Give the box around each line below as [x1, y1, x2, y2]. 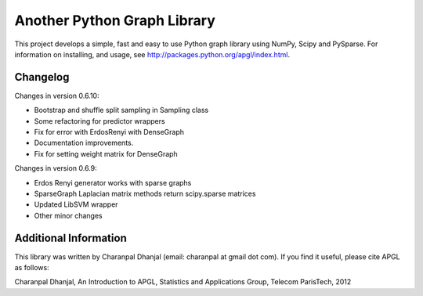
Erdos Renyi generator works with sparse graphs [34, 178, 192, 187]
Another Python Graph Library [14, 12, 215, 29]
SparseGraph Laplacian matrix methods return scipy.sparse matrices [34, 189, 256, 198]
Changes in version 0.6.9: [14, 164, 97, 173]
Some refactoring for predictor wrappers [34, 116, 165, 125]
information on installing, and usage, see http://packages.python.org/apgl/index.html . [14, 49, 290, 59]
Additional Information [14, 231, 127, 244]
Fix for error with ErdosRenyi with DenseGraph [34, 128, 184, 137]
